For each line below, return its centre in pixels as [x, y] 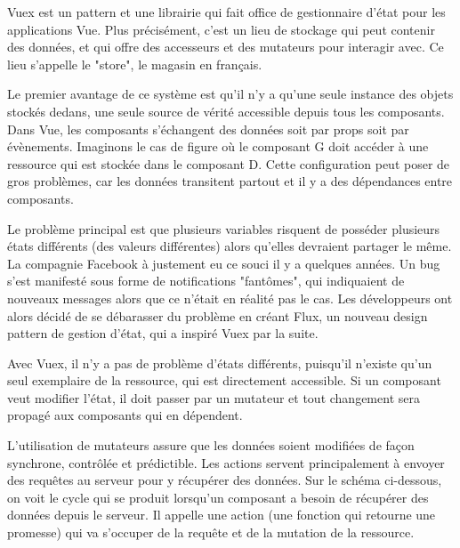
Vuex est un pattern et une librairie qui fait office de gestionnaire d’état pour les [226, 12]
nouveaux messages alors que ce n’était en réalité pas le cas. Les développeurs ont [230, 298]
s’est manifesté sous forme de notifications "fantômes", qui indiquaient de [206, 281]
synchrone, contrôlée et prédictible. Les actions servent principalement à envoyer [226, 462]
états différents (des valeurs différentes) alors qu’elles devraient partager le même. [230, 246]
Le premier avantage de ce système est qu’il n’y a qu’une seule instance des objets [230, 94]
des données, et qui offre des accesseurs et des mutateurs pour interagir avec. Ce [226, 47]
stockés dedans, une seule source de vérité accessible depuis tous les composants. [226, 111]
